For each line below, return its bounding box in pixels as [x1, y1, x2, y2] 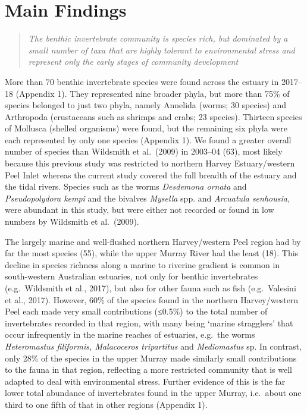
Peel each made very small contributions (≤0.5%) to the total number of [5, 305, 268, 317]
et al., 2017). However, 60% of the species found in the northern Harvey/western [5, 293, 299, 306]
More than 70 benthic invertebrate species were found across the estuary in [5, 75, 279, 87]
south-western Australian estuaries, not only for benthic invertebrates [5, 270, 258, 282]
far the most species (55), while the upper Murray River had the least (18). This [5, 247, 299, 259]
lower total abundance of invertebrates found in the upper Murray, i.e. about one [5, 386, 302, 399]
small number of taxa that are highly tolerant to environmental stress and [28, 43, 295, 56]
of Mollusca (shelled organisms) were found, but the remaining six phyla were [5, 122, 287, 134]
